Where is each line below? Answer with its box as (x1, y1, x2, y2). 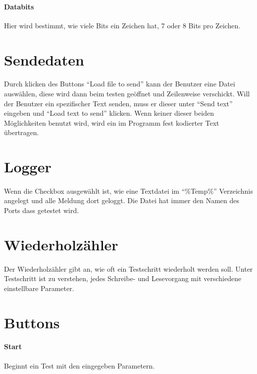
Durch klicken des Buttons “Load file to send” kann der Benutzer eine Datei (4, 78, 235, 89)
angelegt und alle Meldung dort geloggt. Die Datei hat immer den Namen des (4, 195, 239, 206)
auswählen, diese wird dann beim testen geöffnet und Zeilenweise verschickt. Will (4, 88, 250, 98)
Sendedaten (4, 49, 84, 70)
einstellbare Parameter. (4, 283, 74, 293)
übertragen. (4, 127, 39, 138)
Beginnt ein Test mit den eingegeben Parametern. (4, 360, 155, 371)
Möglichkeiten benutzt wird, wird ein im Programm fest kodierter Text (4, 117, 219, 128)
